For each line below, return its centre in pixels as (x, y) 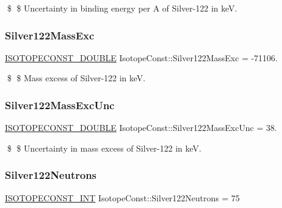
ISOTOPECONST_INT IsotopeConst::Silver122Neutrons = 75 (123, 197)
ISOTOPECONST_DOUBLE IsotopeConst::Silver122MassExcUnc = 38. (141, 128)
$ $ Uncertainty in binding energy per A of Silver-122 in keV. (122, 8)
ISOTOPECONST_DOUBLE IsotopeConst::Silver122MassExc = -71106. (141, 57)
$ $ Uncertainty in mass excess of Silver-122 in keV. (104, 148)
